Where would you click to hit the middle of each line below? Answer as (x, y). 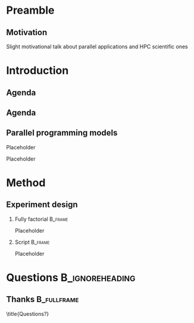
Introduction (37, 70)
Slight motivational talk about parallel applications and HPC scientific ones (97, 46)
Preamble (30, 10)
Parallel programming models (62, 133)
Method (26, 183)
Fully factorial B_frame (41, 219)
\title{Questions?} (28, 313)
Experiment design (42, 205)
